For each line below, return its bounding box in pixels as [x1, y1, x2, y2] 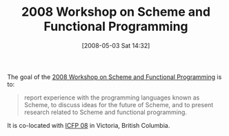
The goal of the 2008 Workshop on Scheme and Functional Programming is [7, 73, 222, 81]
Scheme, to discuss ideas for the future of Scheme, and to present [23, 100, 214, 109]
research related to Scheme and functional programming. [23, 108, 188, 116]
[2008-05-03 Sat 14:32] [81, 41, 150, 49]
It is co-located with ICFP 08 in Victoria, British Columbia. [7, 121, 170, 129]
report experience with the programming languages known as [23, 93, 200, 102]
